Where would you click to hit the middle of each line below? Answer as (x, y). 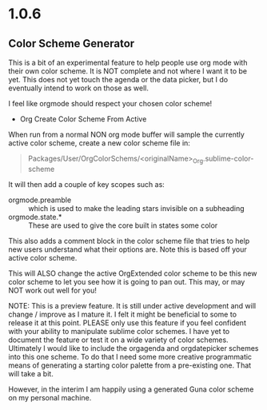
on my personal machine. (50, 397)
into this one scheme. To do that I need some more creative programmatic (130, 356)
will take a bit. (31, 373)
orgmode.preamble (40, 200)
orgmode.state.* (35, 217)
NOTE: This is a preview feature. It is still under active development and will (132, 305)
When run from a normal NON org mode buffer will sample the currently (127, 134)
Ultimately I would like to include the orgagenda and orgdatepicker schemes (133, 348)
